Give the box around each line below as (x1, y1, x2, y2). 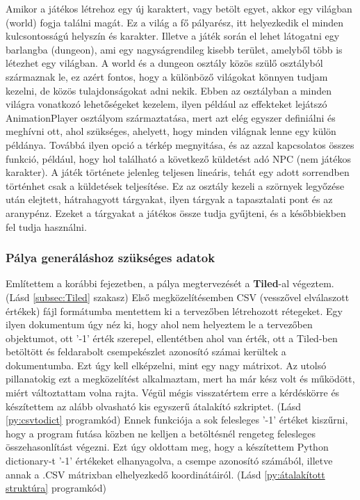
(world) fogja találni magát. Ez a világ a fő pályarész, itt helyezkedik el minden (6, 15, 344, 29)
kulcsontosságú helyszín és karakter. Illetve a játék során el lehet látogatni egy (6, 29, 340, 43)
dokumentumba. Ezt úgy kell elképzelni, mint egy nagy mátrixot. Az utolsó (6, 357, 327, 372)
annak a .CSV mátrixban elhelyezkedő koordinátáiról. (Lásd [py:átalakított (6, 467, 325, 481)
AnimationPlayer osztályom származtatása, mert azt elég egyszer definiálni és (6, 110, 336, 124)
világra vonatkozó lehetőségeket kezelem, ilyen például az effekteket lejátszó (6, 97, 327, 111)
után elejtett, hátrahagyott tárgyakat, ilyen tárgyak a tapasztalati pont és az (6, 192, 333, 207)
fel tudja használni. (6, 219, 87, 234)
